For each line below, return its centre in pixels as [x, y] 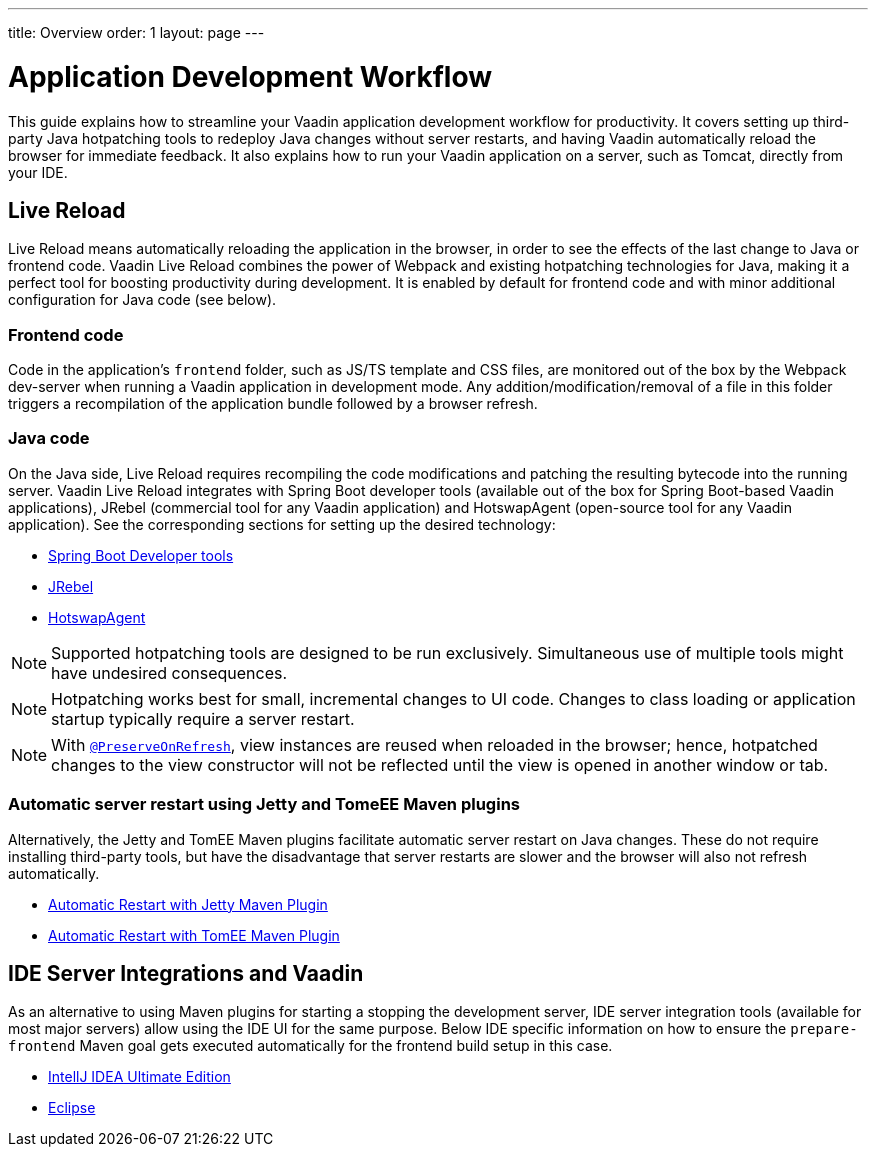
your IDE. [38, 172]
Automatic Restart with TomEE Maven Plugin [194, 935]
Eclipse [72, 1108]
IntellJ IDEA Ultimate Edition [139, 1077]
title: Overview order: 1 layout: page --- [136, 32]
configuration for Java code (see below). [142, 300]
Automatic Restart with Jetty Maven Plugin [188, 904]
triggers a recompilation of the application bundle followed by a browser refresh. [273, 404]
